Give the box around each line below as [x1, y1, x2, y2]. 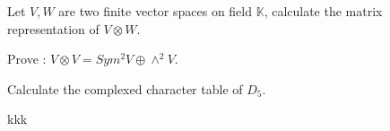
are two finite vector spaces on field [58, 2, 253, 20]
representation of [7, 19, 100, 38]
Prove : [7, 49, 47, 68]
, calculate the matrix [264, 2, 383, 20]
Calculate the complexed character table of [7, 79, 243, 98]
